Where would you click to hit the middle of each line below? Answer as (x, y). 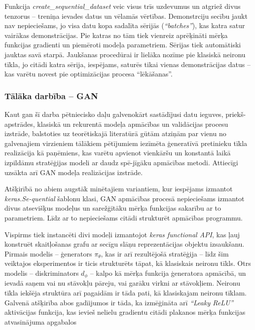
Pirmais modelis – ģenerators (48, 253)
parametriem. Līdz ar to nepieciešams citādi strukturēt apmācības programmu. (124, 217)
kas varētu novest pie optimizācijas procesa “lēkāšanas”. (89, 74)
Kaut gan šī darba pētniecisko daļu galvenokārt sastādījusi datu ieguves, (114, 114)
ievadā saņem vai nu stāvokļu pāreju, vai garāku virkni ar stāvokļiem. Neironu (123, 283)
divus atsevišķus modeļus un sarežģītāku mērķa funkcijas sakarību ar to (113, 208)
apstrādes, (20, 124)
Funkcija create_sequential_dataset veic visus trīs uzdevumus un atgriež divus (123, 6)
